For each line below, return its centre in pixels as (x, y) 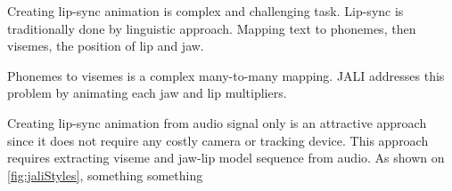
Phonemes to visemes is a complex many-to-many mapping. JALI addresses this (226, 75)
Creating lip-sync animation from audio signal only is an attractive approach (217, 122)
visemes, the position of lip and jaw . (106, 46)
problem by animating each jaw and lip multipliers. (147, 93)
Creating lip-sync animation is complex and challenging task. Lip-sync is (205, 11)
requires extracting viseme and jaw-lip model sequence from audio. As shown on (226, 158)
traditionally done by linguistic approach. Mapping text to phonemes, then (212, 28)
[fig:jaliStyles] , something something (105, 175)
